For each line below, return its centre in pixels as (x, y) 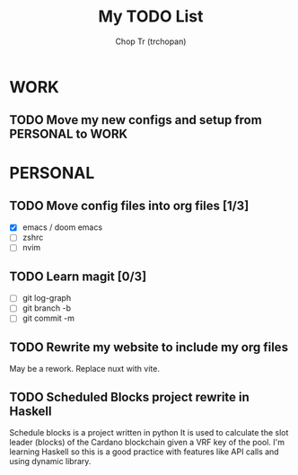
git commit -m (48, 318)
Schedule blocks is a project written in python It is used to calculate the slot (149, 433)
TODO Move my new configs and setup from (136, 120)
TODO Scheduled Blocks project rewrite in (129, 397)
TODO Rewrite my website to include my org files (149, 347)
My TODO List (151, 17)
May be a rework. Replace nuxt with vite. (84, 369)
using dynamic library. (50, 462)
